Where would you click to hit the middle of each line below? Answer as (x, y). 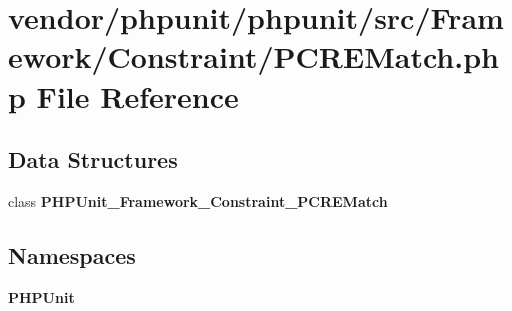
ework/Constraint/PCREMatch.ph (253, 56)
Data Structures (93, 159)
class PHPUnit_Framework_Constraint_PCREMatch (198, 200)
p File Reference (123, 95)
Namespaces (72, 254)
